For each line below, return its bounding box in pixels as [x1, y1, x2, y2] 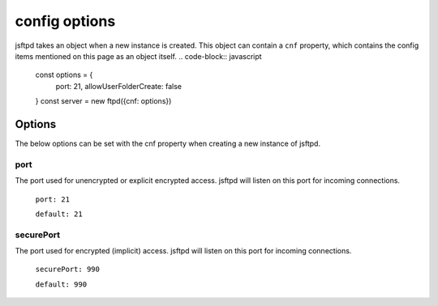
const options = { [35, 70, 93, 80]
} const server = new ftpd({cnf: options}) [35, 96, 172, 106]
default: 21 [35, 209, 83, 219]
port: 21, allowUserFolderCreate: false [55, 81, 182, 91]
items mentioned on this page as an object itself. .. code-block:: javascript [15, 51, 263, 61]
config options [15, 12, 116, 30]
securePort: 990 [35, 265, 101, 274]
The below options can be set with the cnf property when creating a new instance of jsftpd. [15, 138, 320, 149]
